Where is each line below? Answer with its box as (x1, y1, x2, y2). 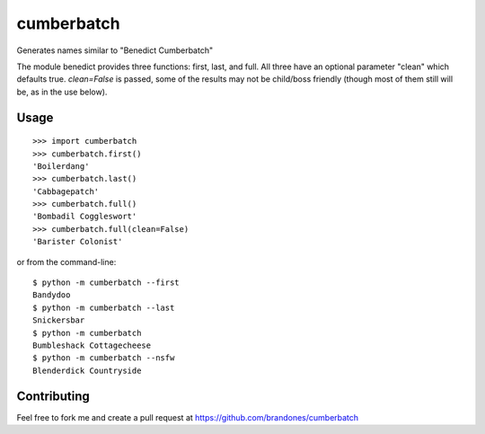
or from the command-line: (16, 256, 117, 267)
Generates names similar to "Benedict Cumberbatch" (16, 45, 214, 56)
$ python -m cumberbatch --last (32, 302, 175, 313)
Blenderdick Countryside (32, 365, 142, 376)
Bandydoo (32, 290, 71, 300)
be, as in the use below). (16, 86, 108, 97)
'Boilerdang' (32, 161, 90, 171)
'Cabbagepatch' (32, 186, 100, 197)
